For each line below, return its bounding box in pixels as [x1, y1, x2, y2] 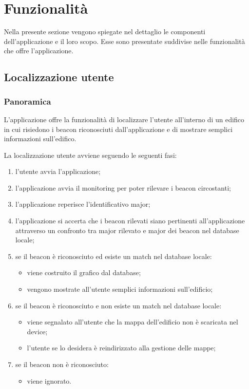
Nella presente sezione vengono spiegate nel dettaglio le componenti [4, 26, 206, 37]
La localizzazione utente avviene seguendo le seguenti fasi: [4, 150, 177, 160]
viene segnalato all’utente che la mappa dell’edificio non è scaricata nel [27, 317, 238, 327]
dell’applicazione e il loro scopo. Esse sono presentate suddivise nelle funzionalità [4, 36, 245, 46]
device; [27, 326, 48, 336]
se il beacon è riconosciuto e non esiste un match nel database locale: [15, 300, 222, 310]
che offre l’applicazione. [4, 45, 74, 56]
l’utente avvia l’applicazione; [15, 166, 101, 176]
